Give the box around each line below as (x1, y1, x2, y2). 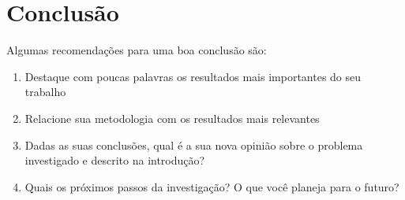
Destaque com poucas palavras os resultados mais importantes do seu (24, 68, 362, 84)
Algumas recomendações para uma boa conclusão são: (6, 42, 267, 58)
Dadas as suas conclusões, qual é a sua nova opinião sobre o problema (24, 136, 363, 153)
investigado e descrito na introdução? (24, 152, 205, 169)
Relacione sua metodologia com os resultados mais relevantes (24, 109, 320, 126)
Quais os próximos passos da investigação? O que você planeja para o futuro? (24, 178, 399, 194)
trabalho (24, 83, 66, 100)
